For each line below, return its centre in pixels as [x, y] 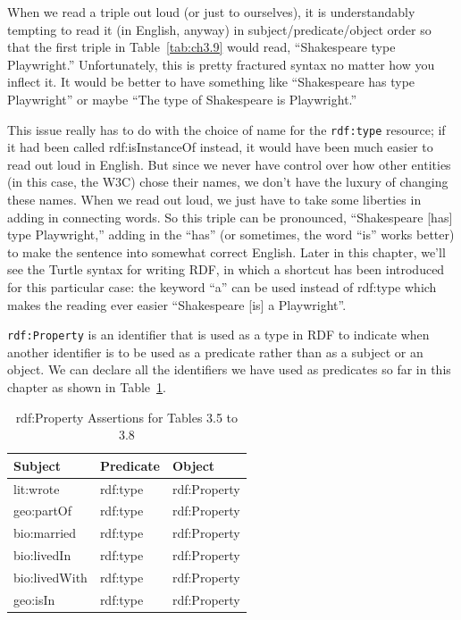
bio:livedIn [42, 555]
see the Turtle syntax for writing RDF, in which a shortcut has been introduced [226, 269]
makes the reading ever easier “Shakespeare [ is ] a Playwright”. [177, 304]
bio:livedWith [50, 577]
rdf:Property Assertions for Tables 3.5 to [127, 417]
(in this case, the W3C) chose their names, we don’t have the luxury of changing [228, 182]
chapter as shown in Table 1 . [87, 387]
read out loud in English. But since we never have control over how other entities [229, 164]
